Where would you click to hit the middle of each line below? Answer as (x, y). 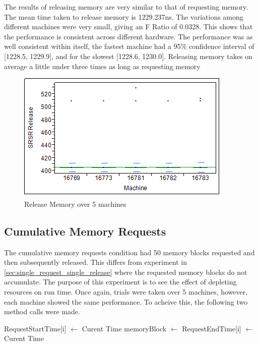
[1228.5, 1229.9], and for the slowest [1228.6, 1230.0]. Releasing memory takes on (128, 56)
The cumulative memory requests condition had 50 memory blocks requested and (129, 252)
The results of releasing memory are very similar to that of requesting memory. (126, 7)
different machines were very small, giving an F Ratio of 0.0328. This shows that (128, 26)
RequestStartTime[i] (35, 328)
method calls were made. (42, 311)
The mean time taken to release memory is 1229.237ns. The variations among (124, 16)
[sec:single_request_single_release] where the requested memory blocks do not (126, 272)
